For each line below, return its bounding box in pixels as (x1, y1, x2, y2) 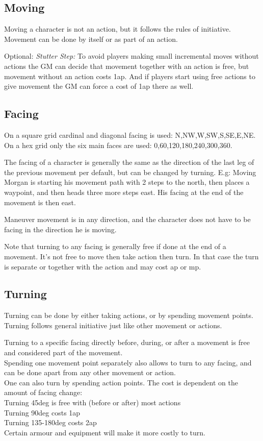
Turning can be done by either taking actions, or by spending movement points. (4, 310, 253, 321)
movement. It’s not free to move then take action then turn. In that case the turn (4, 251, 259, 261)
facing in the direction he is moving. (4, 224, 117, 234)
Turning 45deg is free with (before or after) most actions (4, 397, 181, 408)
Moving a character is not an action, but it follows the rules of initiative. (4, 23, 231, 34)
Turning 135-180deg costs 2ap (4, 417, 97, 428)
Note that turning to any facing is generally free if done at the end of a (4, 241, 226, 252)
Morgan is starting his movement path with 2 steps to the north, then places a (4, 177, 250, 187)
